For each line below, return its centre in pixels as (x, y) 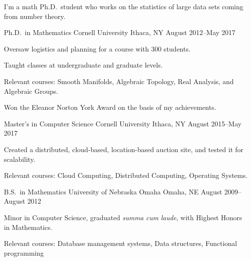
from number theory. (35, 16)
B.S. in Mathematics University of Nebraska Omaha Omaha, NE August (113, 191)
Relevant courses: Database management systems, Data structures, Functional (121, 243)
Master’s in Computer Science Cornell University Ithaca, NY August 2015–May (123, 123)
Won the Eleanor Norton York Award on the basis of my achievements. (110, 107)
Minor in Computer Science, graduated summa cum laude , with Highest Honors (123, 217)
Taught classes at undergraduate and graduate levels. (83, 65)
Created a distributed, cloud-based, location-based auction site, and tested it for (124, 149)
